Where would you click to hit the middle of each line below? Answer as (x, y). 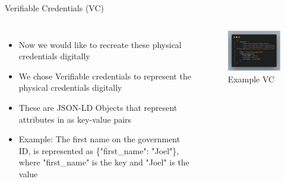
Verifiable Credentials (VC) (54, 8)
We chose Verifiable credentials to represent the (105, 76)
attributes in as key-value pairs (75, 119)
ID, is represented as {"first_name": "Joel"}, (99, 150)
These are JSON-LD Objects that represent (98, 107)
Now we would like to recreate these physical (100, 44)
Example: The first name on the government (99, 139)
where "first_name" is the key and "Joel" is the (104, 162)
